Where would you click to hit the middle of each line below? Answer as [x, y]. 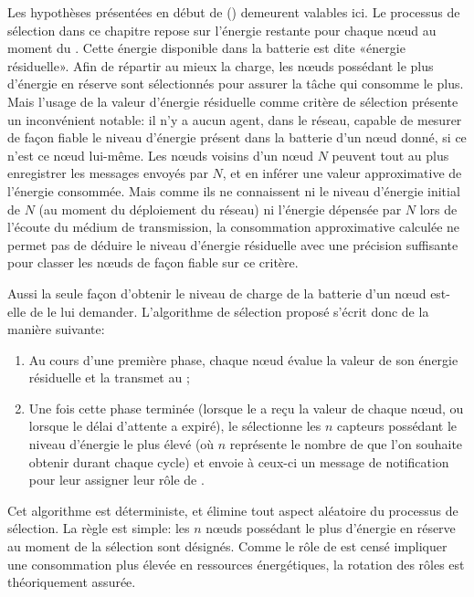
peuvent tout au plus [390, 155]
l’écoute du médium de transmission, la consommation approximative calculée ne [234, 227]
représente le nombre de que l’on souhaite [346, 444]
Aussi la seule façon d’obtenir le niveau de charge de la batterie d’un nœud [217, 293]
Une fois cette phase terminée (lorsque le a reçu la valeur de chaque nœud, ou [246, 408]
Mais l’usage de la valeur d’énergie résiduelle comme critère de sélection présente [233, 101]
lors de [438, 209]
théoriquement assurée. [72, 582]
